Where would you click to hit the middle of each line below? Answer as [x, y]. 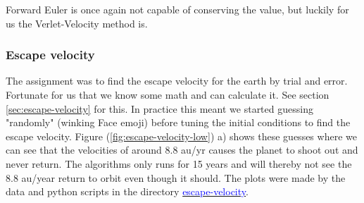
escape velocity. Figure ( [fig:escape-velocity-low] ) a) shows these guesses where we [181, 136]
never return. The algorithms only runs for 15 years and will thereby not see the [179, 163]
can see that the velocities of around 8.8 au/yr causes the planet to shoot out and [182, 150]
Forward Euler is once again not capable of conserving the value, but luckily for [177, 9]
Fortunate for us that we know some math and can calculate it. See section [168, 94]
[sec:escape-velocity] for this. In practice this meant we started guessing [159, 108]
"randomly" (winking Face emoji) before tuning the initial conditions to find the [178, 122]
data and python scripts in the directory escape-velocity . [127, 191]
